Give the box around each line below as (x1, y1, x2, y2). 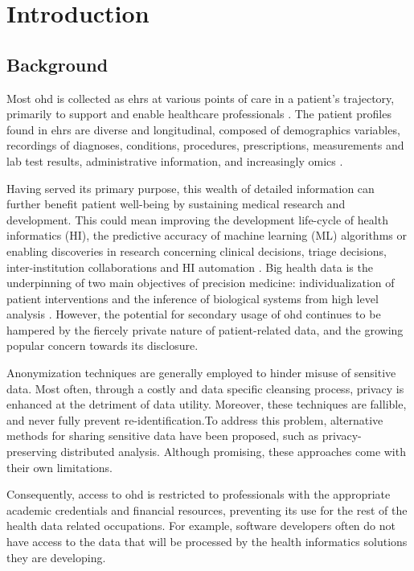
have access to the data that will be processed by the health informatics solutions (6, 533, 408, 550)
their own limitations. (6, 458, 113, 475)
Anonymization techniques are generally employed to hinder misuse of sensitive (6, 364, 396, 381)
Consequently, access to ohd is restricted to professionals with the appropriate (6, 486, 391, 503)
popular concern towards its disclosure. (6, 337, 199, 354)
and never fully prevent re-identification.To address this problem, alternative (6, 411, 383, 428)
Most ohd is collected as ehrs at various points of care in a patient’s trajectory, (6, 89, 395, 106)
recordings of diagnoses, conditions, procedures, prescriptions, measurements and (6, 137, 404, 154)
